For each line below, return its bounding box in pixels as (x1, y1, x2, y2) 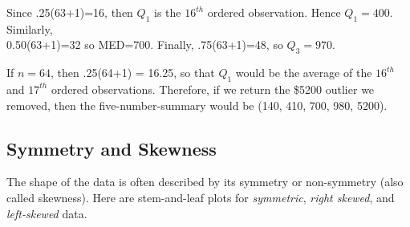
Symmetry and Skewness (6, 136, 217, 160)
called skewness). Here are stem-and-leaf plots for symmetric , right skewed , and (6, 188, 395, 205)
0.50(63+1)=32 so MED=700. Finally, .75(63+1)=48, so (6, 36, 283, 53)
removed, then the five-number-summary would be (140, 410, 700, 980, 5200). (6, 96, 388, 113)
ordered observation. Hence (207, 4, 341, 20)
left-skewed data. (6, 205, 87, 221)
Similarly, (6, 20, 53, 37)
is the (154, 4, 181, 20)
